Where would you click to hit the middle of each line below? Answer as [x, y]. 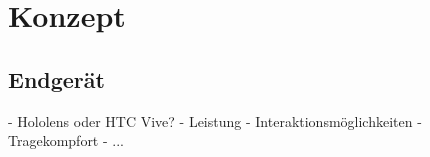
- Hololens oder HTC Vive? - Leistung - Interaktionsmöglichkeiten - [215, 120]
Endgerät [56, 78]
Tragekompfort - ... [66, 140]
